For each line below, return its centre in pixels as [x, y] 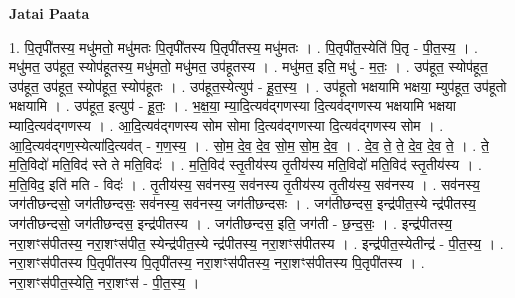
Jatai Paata [49, 13]
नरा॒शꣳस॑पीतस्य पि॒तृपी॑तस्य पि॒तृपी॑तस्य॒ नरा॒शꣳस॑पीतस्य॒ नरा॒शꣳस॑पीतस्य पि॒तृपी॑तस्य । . [217, 262]
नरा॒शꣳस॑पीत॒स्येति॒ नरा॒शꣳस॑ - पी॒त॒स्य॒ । [104, 281]
